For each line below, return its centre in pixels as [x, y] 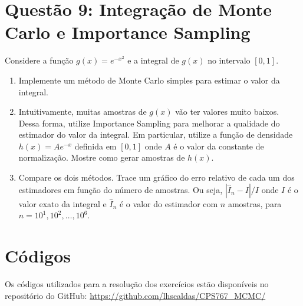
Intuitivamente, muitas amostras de [83, 112]
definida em [95, 146]
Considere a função [39, 60]
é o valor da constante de [219, 146]
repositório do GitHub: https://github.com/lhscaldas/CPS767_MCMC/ [135, 295]
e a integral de [153, 60]
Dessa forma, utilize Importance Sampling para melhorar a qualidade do [149, 123]
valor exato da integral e [62, 203]
